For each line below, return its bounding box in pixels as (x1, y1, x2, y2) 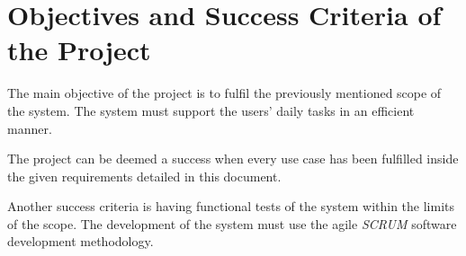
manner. (7, 119, 52, 137)
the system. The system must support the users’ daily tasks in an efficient (7, 101, 415, 119)
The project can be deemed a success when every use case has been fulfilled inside (7, 149, 459, 168)
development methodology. (7, 232, 154, 251)
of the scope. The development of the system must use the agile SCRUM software (7, 214, 457, 233)
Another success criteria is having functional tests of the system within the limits (7, 197, 454, 216)
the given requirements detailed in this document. (7, 166, 282, 185)
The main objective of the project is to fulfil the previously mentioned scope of (7, 84, 442, 102)
